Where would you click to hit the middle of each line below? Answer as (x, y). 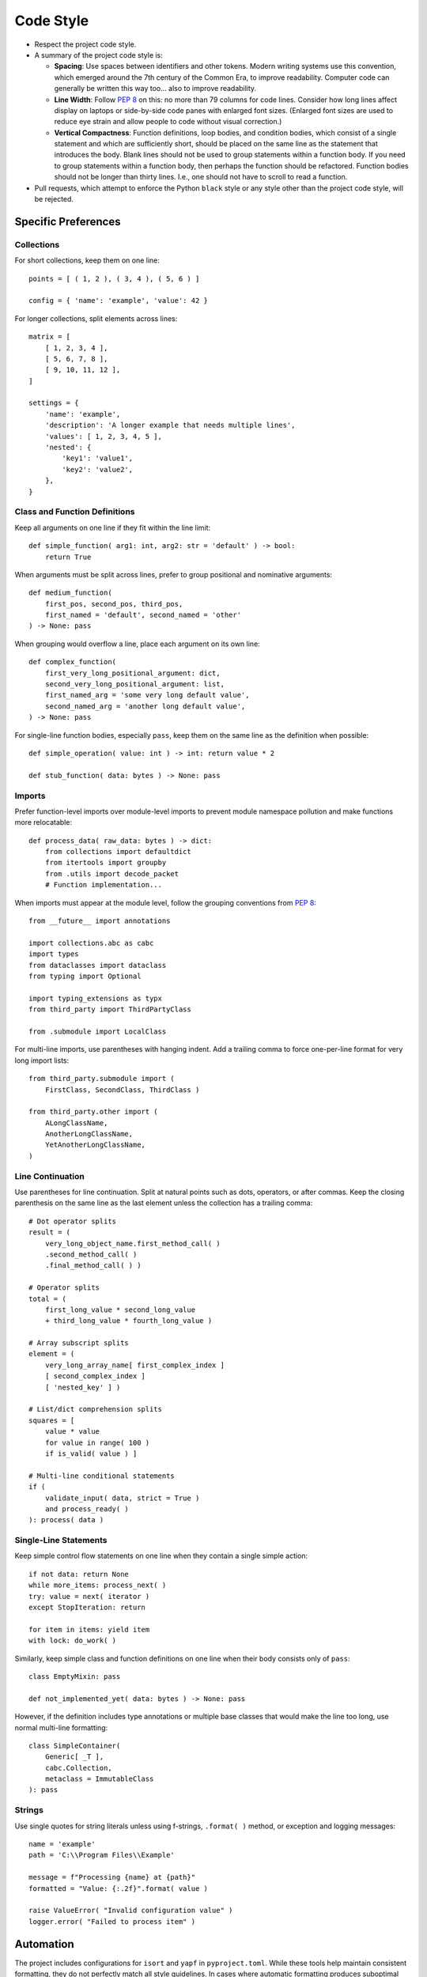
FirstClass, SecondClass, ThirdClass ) (122, 1090)
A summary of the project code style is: (99, 55)
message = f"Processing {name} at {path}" (112, 1877)
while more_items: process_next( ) (98, 1585)
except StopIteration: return (87, 1608)
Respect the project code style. (85, 44)
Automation (44, 1944)
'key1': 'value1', (98, 458)
